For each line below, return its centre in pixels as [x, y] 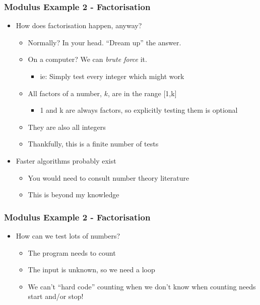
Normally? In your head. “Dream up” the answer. [105, 42]
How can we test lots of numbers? [68, 235]
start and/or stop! [56, 296]
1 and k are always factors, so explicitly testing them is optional [139, 110]
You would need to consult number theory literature [109, 177]
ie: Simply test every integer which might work [112, 76]
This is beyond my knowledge [74, 195]
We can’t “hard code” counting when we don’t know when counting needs [142, 286]
